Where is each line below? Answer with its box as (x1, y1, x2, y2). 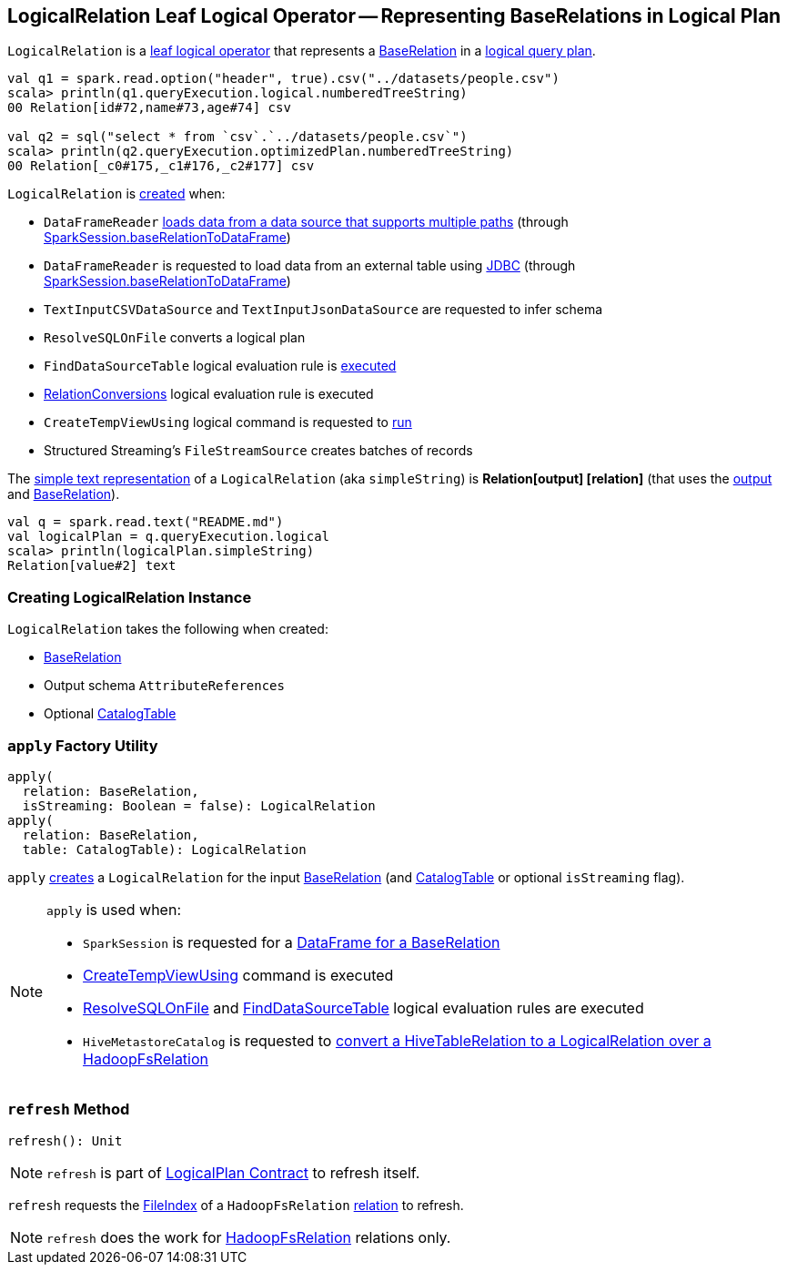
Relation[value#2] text (7, 558, 177, 574)
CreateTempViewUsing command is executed (83, 965, 394, 984)
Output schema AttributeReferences (44, 677, 285, 694)
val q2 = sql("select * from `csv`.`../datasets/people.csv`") (7, 129, 468, 145)
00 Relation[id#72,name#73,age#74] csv (7, 100, 291, 116)
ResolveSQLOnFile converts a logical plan (44, 330, 306, 346)
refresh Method (7, 1100, 130, 1119)
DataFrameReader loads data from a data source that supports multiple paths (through (44, 214, 569, 230)
